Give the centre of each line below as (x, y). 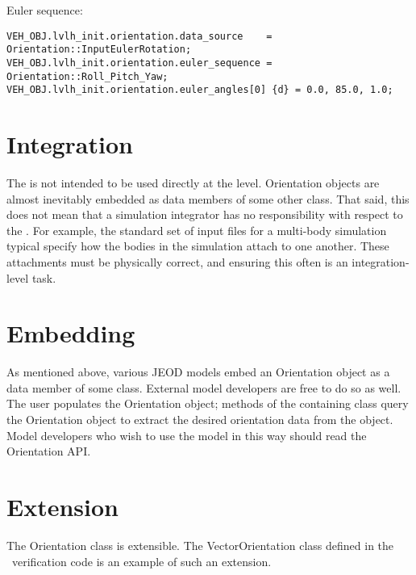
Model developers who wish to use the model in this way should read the (187, 435)
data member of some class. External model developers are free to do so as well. (204, 387)
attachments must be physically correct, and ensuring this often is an (177, 261)
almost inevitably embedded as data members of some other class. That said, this (208, 198)
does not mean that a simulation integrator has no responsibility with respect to (205, 214)
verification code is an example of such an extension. (141, 561)
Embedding (71, 333)
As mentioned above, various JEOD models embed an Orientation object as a (198, 372)
